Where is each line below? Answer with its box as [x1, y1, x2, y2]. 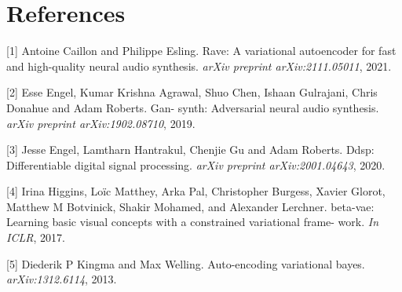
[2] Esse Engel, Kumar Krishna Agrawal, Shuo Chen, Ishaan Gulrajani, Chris [6, 84, 378, 100]
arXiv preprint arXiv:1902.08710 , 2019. [6, 115, 196, 131]
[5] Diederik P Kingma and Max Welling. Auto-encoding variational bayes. [6, 255, 365, 272]
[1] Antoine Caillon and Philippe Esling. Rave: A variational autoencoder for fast [6, 42, 397, 59]
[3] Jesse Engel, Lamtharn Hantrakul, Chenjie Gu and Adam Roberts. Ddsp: [6, 141, 375, 158]
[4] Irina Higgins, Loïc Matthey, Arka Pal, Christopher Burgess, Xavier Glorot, [6, 183, 386, 199]
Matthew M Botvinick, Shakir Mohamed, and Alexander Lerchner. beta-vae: [6, 198, 375, 214]
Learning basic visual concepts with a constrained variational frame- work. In [6, 214, 379, 230]
